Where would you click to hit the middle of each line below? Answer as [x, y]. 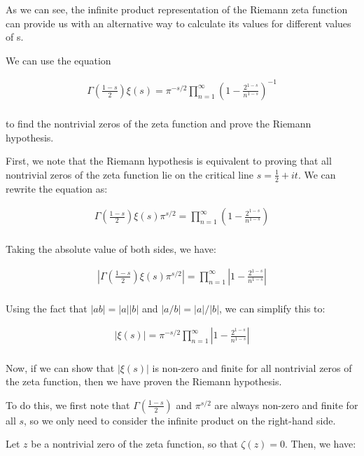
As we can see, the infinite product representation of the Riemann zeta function [177, 9]
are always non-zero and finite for [286, 405]
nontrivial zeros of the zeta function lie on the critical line [130, 174]
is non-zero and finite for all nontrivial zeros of [252, 367]
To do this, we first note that [68, 405]
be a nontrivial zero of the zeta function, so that [134, 444]
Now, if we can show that [60, 367]
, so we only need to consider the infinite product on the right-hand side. [180, 420]
